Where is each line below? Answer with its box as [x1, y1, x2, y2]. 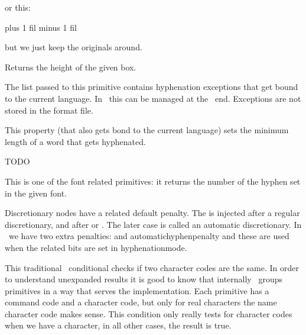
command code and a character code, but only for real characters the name [5, 296, 277, 308]
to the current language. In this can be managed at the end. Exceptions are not [5, 92, 301, 104]
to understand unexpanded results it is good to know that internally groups [5, 273, 282, 285]
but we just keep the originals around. [5, 41, 142, 53]
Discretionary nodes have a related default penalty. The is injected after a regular [5, 207, 300, 219]
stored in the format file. [5, 104, 93, 116]
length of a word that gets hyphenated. [5, 135, 146, 147]
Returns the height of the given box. [5, 60, 136, 73]
